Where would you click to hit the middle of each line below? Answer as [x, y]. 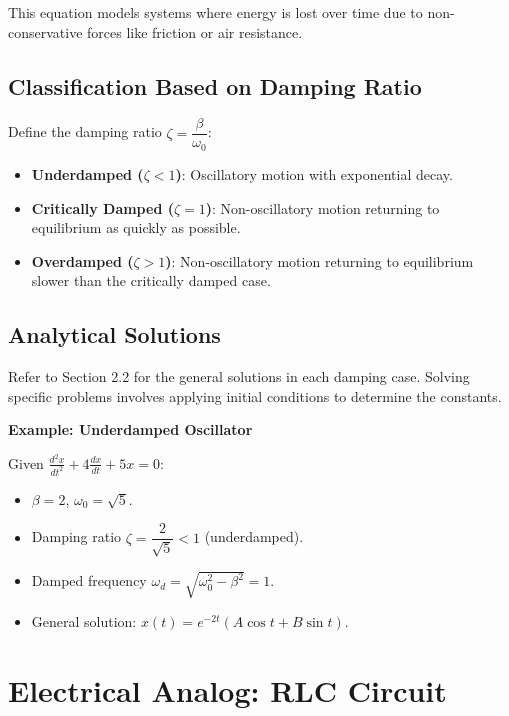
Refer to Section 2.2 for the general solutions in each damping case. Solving [239, 376]
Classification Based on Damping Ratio [215, 85]
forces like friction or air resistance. [195, 31]
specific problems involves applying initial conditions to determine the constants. [255, 395]
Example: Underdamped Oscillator [130, 429]
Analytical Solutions [114, 334]
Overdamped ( [82, 260]
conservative [45, 31]
